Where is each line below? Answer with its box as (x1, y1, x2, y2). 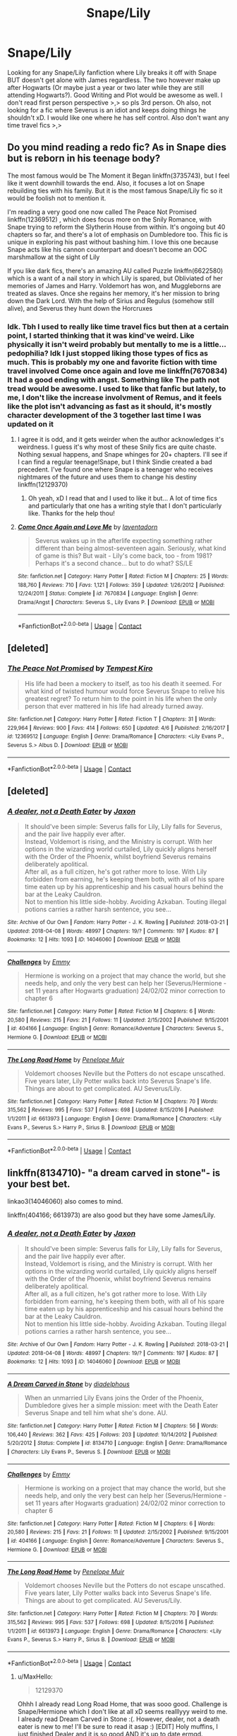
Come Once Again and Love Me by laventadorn (17, 522, 158, 532)
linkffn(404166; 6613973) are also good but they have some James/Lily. (7, 1211, 216, 1219)
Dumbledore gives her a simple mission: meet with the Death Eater (24, 1400, 219, 1410)
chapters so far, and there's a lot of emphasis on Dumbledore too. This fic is (7, 230, 228, 239)
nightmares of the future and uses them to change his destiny (17, 473, 197, 481)
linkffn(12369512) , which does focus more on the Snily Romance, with (7, 215, 212, 224)
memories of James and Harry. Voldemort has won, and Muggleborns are (7, 281, 221, 290)
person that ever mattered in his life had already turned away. (24, 702, 204, 711)
